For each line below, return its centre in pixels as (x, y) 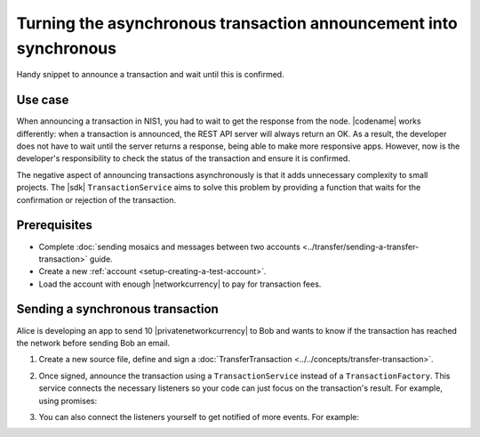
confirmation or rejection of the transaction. (96, 199)
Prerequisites (54, 226)
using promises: (68, 401)
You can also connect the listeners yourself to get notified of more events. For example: (199, 417)
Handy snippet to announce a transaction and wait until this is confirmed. (150, 75)
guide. (101, 259)
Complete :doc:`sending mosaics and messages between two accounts (170, 247)
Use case (43, 100)
